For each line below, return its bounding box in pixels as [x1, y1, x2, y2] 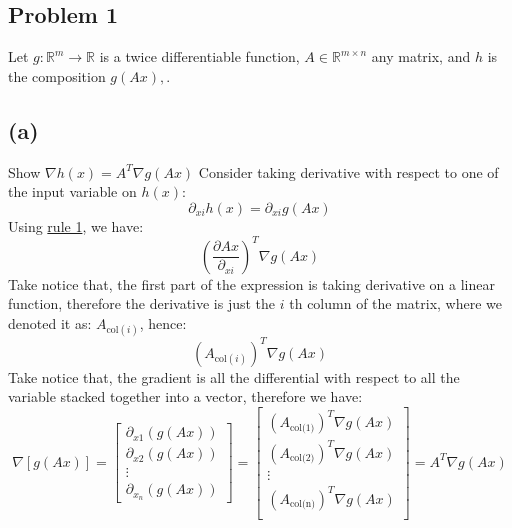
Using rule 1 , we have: [8, 215, 144, 236]
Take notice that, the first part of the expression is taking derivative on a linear [8, 273, 496, 294]
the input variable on [8, 181, 137, 202]
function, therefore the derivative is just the [8, 293, 276, 314]
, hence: [139, 313, 187, 334]
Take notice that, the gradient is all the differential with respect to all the [8, 366, 460, 387]
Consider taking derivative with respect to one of [198, 161, 499, 182]
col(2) [289, 453, 315, 464]
